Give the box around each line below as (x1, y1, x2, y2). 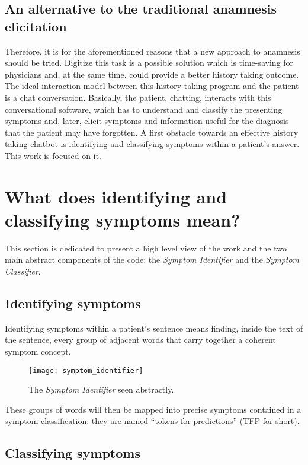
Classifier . (5, 265, 41, 278)
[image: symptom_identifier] (28, 366, 143, 375)
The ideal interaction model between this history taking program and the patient (5, 79, 299, 92)
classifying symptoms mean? (5, 207, 240, 231)
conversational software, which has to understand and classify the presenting (5, 103, 283, 115)
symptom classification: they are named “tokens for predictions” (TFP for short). (5, 415, 300, 427)
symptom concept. (5, 345, 71, 358)
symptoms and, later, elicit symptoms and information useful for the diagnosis (5, 114, 289, 127)
